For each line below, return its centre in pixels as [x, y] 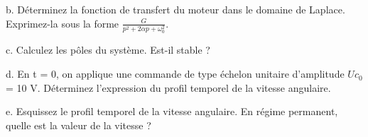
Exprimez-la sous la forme [63, 23]
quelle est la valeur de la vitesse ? [79, 125]
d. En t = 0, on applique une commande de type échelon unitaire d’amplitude [175, 74]
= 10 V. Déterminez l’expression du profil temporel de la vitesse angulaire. [168, 87]
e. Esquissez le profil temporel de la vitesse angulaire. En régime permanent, [172, 111]
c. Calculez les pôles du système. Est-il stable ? [108, 50]
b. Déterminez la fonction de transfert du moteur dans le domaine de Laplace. [175, 9]
